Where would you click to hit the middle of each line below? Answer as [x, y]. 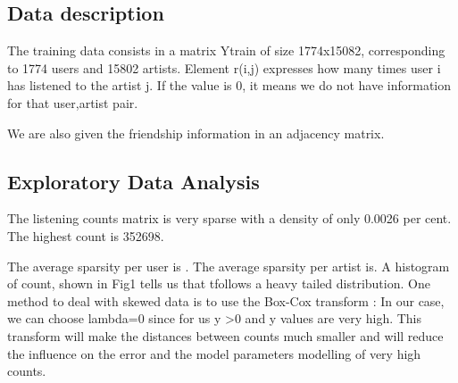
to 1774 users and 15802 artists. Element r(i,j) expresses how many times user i [224, 67]
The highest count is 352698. [86, 235]
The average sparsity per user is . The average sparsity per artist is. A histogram [229, 266]
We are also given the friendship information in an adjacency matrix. [196, 133]
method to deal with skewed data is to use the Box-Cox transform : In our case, [226, 300]
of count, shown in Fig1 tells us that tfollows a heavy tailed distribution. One [219, 283]
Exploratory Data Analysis [133, 181]
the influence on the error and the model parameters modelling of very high [214, 353]
